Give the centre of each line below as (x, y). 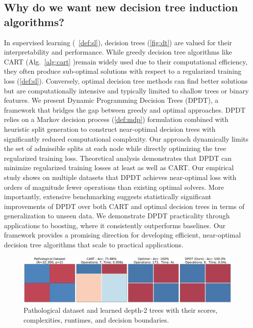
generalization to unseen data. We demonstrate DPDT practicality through (117, 216)
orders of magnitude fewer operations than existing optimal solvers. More (114, 187)
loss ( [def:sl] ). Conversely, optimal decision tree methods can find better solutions (126, 80)
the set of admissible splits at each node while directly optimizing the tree (115, 148)
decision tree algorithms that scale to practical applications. (94, 245)
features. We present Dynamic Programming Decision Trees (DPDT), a (111, 100)
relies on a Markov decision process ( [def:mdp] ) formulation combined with (116, 119)
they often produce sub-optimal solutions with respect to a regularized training (123, 71)
